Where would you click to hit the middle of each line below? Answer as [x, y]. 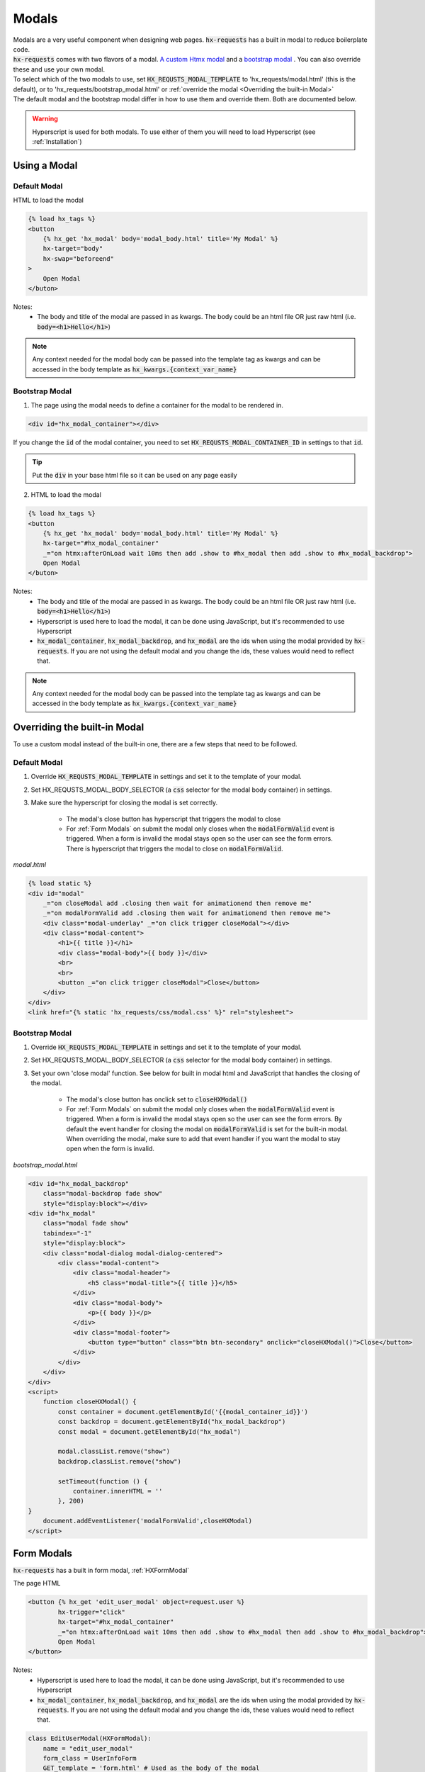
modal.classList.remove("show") [114, 1452]
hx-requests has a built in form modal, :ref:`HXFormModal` [101, 1571]
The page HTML [37, 1583]
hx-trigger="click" [91, 1612]
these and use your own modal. [59, 69]
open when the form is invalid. [110, 1149]
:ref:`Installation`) [57, 142]
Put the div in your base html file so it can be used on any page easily [135, 475]
